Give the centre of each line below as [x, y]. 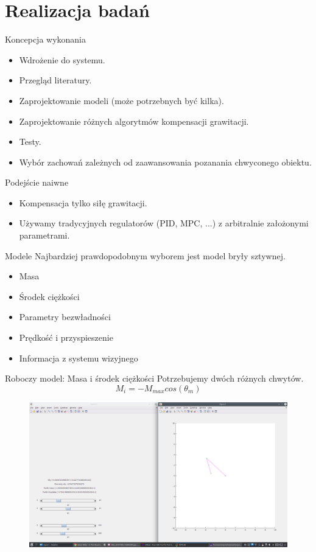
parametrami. [44, 235]
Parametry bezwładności [65, 317]
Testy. [30, 141]
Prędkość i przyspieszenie [66, 337]
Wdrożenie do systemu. [62, 59]
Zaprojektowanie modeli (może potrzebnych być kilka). [121, 100]
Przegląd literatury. [55, 80]
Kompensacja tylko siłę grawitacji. [83, 202]
